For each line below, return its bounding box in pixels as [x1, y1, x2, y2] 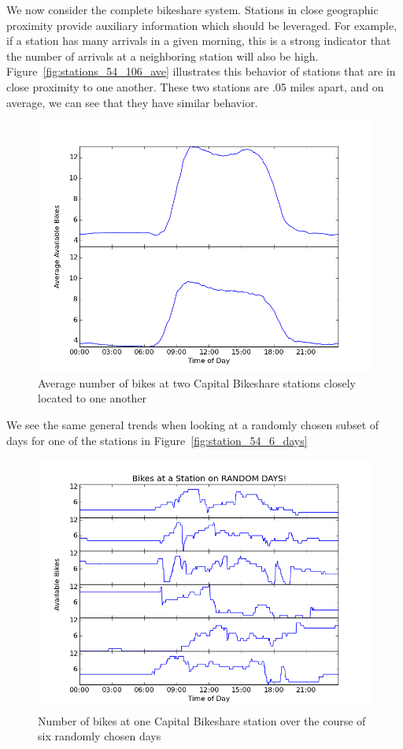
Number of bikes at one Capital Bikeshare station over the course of [38, 712, 366, 729]
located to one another [38, 390, 147, 406]
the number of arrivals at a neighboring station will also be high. [6, 47, 319, 64]
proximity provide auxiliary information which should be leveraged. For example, [6, 17, 397, 33]
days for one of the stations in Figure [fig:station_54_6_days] [6, 432, 308, 448]
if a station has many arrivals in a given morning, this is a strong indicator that [6, 32, 391, 49]
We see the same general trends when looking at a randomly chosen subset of [6, 416, 379, 432]
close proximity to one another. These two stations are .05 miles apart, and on [6, 78, 384, 95]
